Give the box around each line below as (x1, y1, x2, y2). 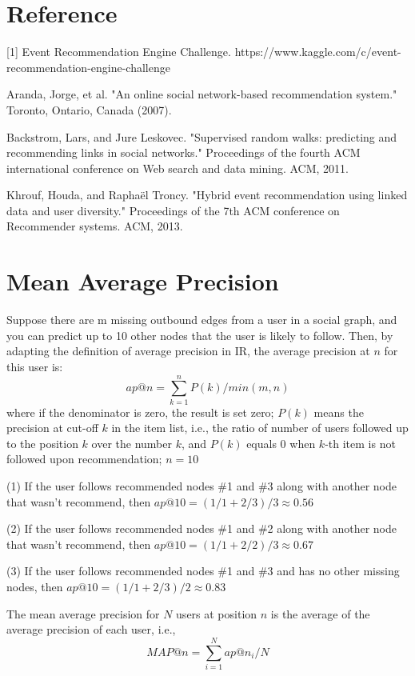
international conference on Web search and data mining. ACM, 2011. (6, 159, 349, 176)
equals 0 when (246, 434, 316, 451)
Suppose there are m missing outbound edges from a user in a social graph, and (6, 311, 397, 328)
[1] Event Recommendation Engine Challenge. (6, 43, 231, 60)
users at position (176, 605, 257, 622)
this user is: (6, 358, 63, 374)
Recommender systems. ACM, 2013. (6, 218, 183, 234)
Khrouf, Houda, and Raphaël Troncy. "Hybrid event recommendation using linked (6, 186, 408, 203)
